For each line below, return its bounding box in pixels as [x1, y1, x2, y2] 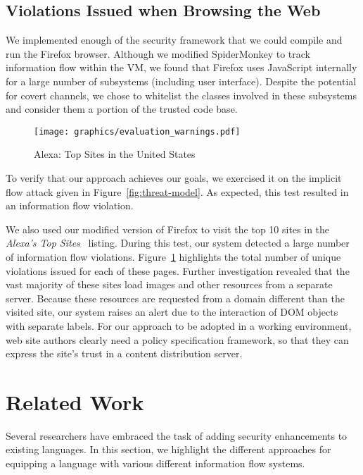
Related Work [6, 387, 144, 416]
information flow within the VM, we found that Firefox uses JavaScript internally [6, 60, 357, 75]
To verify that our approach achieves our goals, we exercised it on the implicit [6, 171, 342, 185]
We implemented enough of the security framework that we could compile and [6, 32, 343, 47]
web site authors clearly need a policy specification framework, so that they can [6, 332, 349, 347]
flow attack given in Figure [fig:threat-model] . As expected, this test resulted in [6, 184, 349, 199]
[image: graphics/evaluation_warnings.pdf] [34, 126, 241, 137]
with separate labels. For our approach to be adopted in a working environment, [6, 318, 352, 333]
